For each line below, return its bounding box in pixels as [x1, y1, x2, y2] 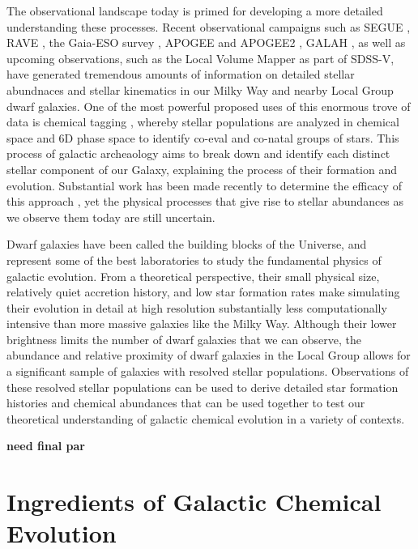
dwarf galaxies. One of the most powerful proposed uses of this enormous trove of [6, 97, 411, 114]
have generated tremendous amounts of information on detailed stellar [6, 66, 355, 83]
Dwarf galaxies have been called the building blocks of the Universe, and [6, 236, 367, 253]
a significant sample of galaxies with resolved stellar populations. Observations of [6, 363, 409, 380]
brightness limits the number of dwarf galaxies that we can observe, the [6, 330, 362, 347]
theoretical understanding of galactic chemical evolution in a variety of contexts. [6, 410, 405, 427]
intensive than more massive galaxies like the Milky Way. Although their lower [6, 315, 397, 332]
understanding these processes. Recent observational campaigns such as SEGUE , [6, 18, 411, 35]
